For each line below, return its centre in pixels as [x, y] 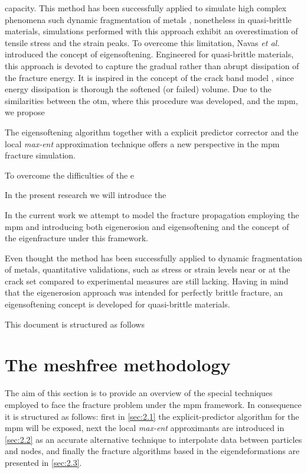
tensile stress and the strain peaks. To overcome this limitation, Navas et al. [142, 42]
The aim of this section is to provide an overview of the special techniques [139, 393]
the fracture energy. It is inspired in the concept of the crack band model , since [149, 77]
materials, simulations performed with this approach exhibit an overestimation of [151, 31]
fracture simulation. [40, 155]
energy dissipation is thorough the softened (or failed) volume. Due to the [138, 89]
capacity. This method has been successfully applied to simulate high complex [146, 8]
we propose [25, 112]
